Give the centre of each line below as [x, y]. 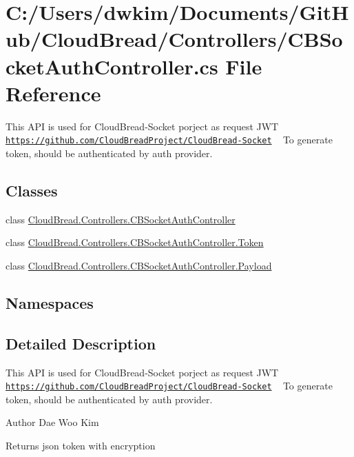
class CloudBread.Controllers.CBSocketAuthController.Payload [139, 265]
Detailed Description [81, 343]
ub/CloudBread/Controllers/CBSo [174, 39]
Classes [32, 190]
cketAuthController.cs [112, 66]
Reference [53, 93]
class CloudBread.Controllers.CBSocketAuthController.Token [135, 242]
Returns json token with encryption [81, 445]
